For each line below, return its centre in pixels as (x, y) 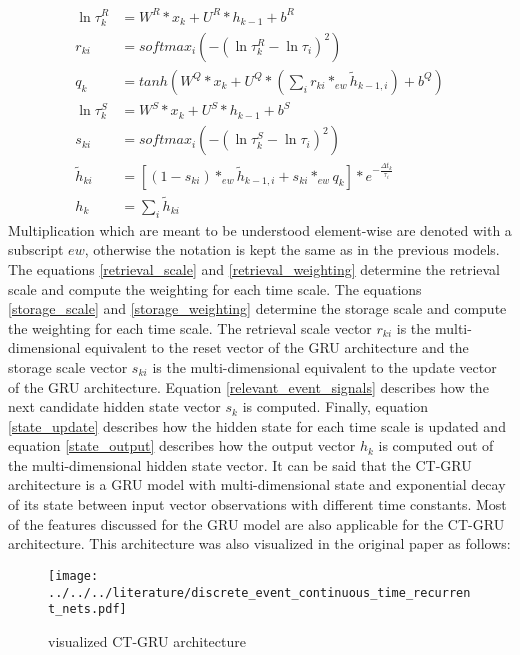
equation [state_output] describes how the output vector (182, 445)
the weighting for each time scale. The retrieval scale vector (190, 327)
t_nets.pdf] (87, 609)
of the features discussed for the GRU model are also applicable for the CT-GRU (256, 523)
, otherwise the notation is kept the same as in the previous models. (292, 249)
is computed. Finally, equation (335, 406)
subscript (36, 249)
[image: (73, 575)
